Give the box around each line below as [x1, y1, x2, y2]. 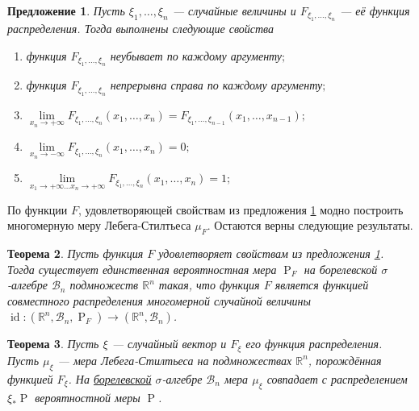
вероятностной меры [35, 388, 140, 405]
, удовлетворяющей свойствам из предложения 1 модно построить [78, 201, 404, 218]
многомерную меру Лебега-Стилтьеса [7, 217, 191, 234]
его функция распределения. [245, 335, 383, 352]
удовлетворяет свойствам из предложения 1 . [158, 245, 384, 262]
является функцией [274, 276, 369, 293]
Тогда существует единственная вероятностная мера [7, 260, 277, 277]
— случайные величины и [172, 2, 296, 19]
